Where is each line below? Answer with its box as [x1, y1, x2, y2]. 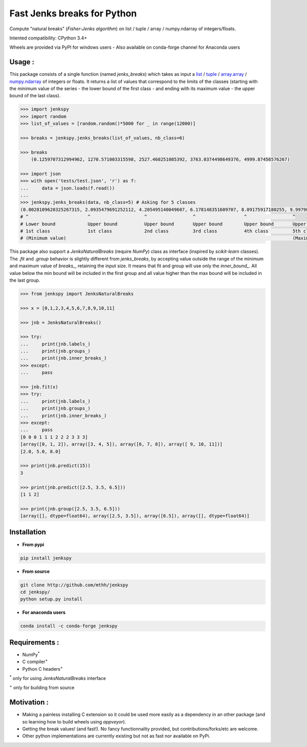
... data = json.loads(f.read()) [20, 185, 115, 191]
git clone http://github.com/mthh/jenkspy [20, 582, 128, 588]
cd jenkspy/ [20, 589, 51, 595]
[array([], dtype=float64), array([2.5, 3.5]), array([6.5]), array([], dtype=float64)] [20, 513, 250, 519]
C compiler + [22, 658, 48, 665]
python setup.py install [20, 596, 83, 602]
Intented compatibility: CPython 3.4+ [9, 35, 87, 41]
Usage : [9, 58, 35, 67]
